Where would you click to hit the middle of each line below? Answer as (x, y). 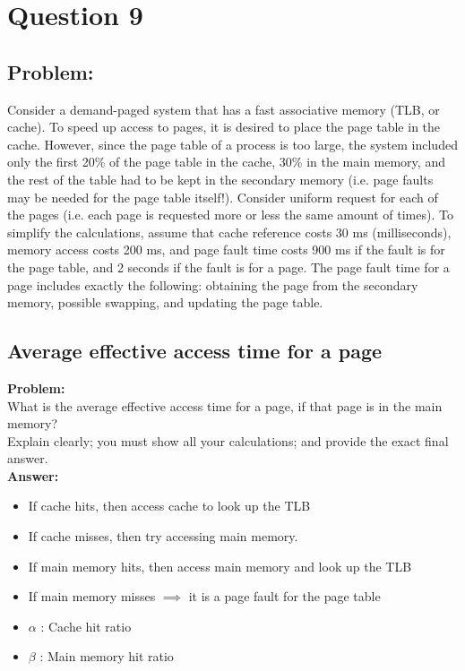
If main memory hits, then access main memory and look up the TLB (220, 566)
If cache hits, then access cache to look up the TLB (169, 506)
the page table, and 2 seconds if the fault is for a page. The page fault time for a (228, 267)
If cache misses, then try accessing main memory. (163, 536)
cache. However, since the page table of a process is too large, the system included (232, 144)
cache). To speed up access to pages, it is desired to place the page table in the (224, 127)
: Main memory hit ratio (107, 656)
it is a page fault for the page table (284, 596)
